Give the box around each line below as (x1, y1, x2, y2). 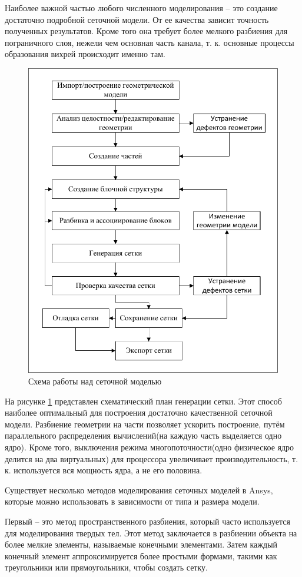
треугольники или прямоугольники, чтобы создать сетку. (5, 561, 208, 573)
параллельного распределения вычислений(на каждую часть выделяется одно (5, 429, 282, 442)
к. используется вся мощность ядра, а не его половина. (5, 464, 203, 476)
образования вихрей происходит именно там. (5, 48, 165, 60)
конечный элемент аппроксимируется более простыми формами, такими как (5, 549, 277, 562)
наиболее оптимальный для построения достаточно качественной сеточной (5, 406, 273, 419)
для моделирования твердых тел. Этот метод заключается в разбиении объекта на (5, 526, 297, 539)
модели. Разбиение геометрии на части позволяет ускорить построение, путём (5, 417, 285, 430)
